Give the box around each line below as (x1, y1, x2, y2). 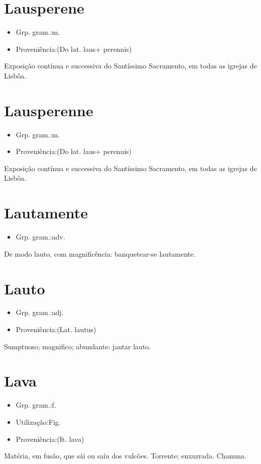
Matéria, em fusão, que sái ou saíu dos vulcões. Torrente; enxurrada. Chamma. (4, 450, 246, 461)
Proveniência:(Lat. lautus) (16, 324, 96, 335)
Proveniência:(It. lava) (16, 433, 84, 444)
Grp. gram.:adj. (16, 307, 64, 318)
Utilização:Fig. (16, 416, 61, 427)
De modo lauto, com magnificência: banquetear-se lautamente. (4, 248, 196, 259)
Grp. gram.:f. (16, 400, 56, 410)
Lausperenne (4, 100, 93, 120)
